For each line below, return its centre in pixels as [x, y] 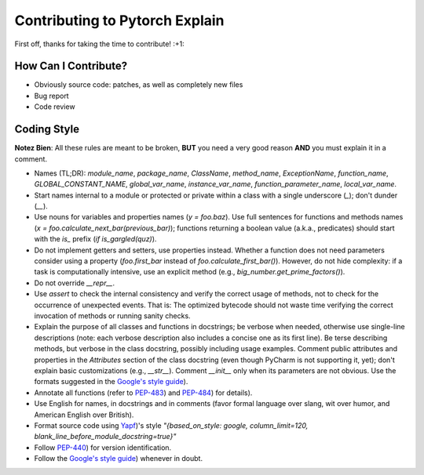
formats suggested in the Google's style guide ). [111, 382]
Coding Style [47, 129]
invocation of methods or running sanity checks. [113, 316]
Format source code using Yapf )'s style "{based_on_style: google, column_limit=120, [171, 425]
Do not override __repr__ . [75, 283]
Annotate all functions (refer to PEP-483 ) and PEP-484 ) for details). [143, 393]
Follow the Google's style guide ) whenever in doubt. [119, 459]
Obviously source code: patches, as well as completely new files [139, 85]
